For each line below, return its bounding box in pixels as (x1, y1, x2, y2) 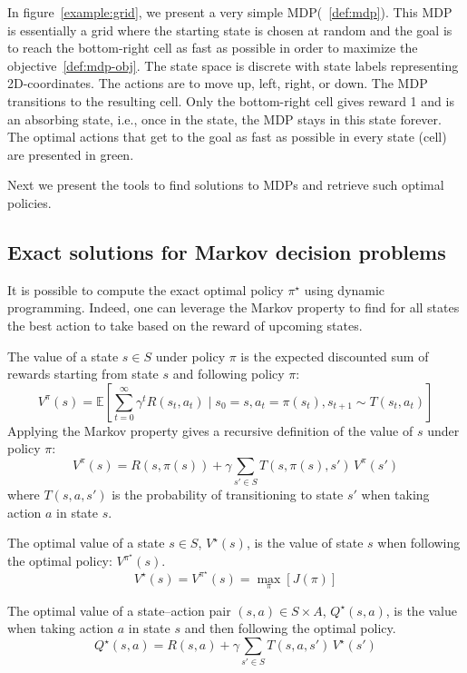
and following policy (172, 364, 285, 383)
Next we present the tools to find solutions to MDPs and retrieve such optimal (7, 175, 444, 194)
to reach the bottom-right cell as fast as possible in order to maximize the (7, 38, 418, 57)
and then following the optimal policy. (184, 619, 396, 638)
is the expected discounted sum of (240, 346, 429, 365)
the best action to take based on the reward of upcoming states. (7, 315, 363, 334)
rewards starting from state (7, 364, 159, 383)
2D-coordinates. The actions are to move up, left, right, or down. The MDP (7, 74, 428, 93)
